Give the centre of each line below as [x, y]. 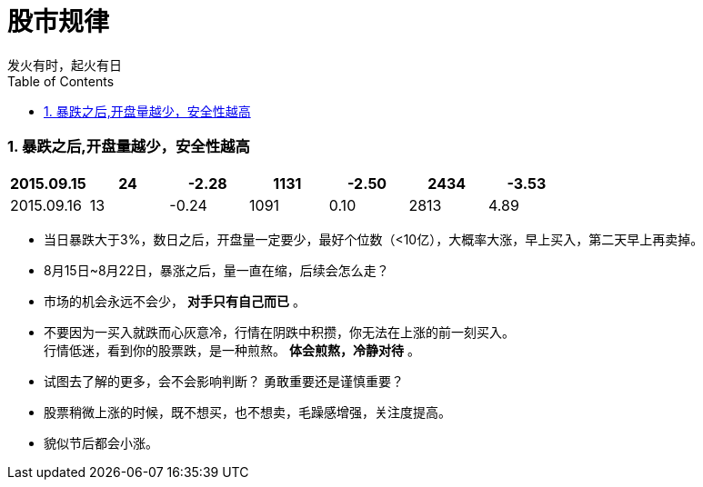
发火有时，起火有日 [65, 65]
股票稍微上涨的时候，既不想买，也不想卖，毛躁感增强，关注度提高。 [247, 412]
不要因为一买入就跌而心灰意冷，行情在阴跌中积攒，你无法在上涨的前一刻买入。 [279, 332]
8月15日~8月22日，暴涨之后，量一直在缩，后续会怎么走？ [216, 270]
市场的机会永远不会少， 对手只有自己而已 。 [175, 301]
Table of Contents [61, 81]
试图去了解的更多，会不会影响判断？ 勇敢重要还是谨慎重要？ [224, 381]
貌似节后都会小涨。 [101, 442]
